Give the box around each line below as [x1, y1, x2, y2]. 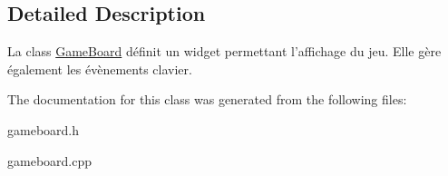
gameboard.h [7, 120, 80, 139]
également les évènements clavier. [7, 59, 192, 78]
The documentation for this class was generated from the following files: [7, 90, 407, 109]
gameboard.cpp [7, 151, 93, 170]
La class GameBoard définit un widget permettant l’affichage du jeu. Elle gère [7, 42, 442, 61]
